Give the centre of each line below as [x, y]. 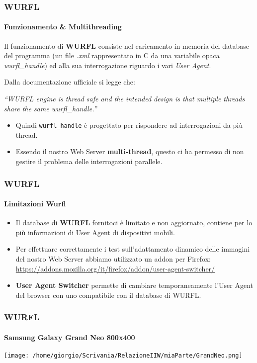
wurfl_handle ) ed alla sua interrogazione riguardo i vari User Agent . [108, 65]
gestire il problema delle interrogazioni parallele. [89, 161]
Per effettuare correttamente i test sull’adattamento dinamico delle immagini [133, 249]
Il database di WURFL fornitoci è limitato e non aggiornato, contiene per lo [134, 223]
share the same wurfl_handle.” [50, 108]
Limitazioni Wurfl [35, 204]
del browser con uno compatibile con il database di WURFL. [108, 295]
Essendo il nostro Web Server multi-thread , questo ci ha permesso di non [130, 151]
